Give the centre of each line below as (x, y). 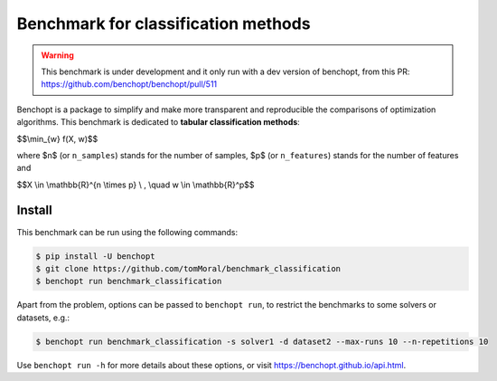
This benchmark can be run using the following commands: (127, 232)
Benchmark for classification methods (164, 24)
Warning (57, 55)
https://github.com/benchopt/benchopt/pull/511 (129, 84)
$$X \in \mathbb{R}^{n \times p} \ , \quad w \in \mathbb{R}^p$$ (136, 185)
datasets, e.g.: (43, 318)
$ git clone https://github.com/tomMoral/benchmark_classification (188, 268)
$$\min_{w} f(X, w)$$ (57, 138)
